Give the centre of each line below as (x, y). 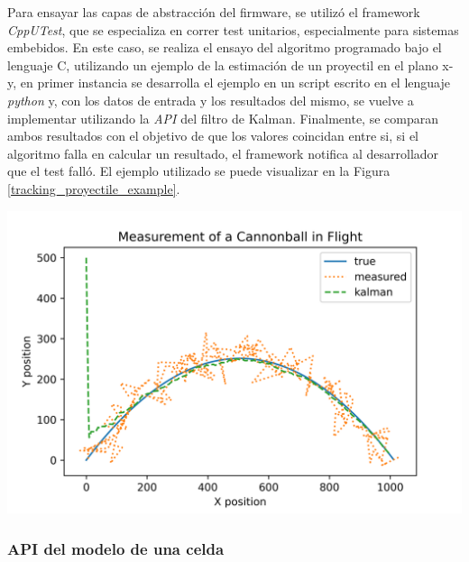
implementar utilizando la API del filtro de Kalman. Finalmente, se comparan (223, 118)
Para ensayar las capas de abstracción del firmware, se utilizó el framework (214, 12)
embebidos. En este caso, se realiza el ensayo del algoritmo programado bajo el (225, 47)
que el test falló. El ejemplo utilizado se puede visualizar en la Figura (199, 171)
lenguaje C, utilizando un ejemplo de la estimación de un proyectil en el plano (223, 64)
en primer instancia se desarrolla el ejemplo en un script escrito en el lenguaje (235, 83)
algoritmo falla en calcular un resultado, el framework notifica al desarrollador (223, 153)
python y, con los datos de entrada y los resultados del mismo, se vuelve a (211, 100)
